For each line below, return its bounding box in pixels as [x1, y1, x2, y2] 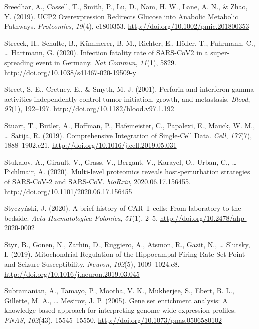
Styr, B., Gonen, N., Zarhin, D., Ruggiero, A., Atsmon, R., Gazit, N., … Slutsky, [4, 239, 250, 249]
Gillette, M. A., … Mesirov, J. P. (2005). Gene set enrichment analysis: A [4, 295, 228, 305]
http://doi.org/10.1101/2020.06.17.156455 [4, 186, 132, 196]
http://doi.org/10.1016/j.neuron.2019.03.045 [4, 268, 140, 279]
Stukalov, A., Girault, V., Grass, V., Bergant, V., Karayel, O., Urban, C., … [4, 156, 237, 167]
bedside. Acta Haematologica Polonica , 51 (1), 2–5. [4, 212, 158, 223]
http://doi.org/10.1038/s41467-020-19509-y [4, 67, 136, 77]
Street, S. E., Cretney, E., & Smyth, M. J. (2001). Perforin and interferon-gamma [4, 84, 254, 94]
